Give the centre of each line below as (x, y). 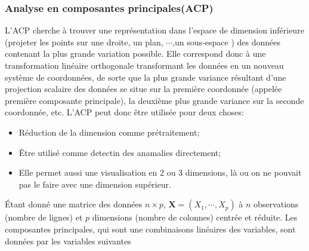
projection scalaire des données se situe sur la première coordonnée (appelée (143, 89)
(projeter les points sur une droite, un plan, (84, 42)
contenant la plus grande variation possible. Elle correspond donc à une (135, 53)
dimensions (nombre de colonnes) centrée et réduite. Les (195, 217)
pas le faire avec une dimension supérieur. (95, 184)
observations (276, 204)
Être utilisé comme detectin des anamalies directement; (120, 152)
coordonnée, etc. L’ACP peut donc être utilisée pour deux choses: (124, 112)
